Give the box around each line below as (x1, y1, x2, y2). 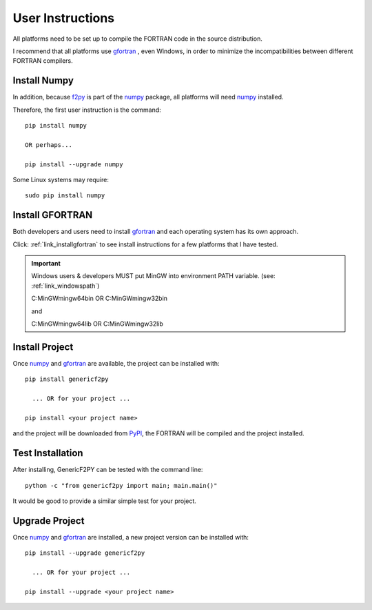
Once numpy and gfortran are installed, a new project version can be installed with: (12, 533, 249, 541)
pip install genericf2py (25, 375, 109, 383)
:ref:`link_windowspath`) (31, 282, 100, 290)
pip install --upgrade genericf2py (25, 549, 145, 557)
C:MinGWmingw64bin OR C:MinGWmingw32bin (31, 294, 168, 303)
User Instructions (12, 10, 115, 26)
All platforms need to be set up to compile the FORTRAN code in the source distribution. (12, 35, 263, 43)
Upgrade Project (12, 515, 85, 527)
